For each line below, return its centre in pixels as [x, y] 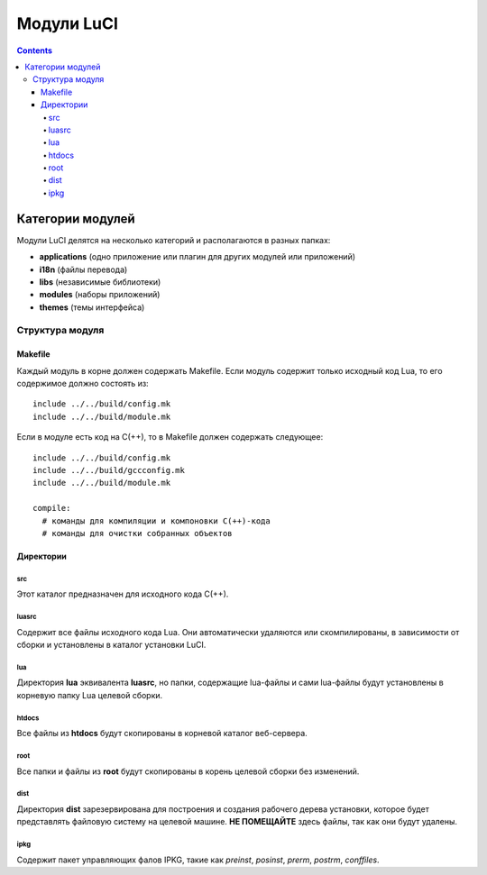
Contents [35, 50]
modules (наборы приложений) [100, 295]
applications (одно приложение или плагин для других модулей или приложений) [198, 257]
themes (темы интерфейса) [92, 307]
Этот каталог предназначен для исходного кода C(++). [123, 594]
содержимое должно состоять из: [83, 384]
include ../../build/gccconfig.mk [109, 470]
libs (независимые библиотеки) [100, 282]
